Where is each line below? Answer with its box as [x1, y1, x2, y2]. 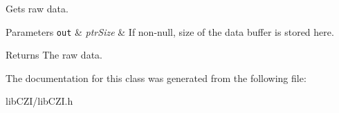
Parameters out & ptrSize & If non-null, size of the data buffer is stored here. [6, 24, 334, 39]
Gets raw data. [6, 1, 68, 15]
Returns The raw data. [6, 48, 102, 62]
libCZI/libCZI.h [6, 94, 73, 108]
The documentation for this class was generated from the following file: [6, 70, 306, 85]
